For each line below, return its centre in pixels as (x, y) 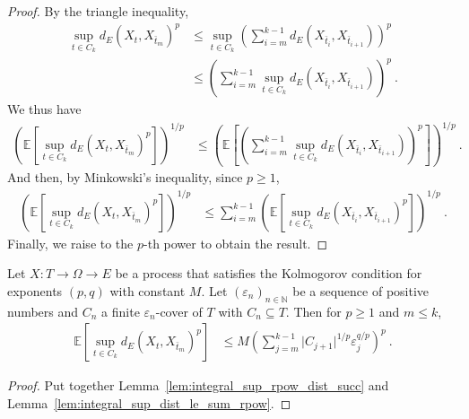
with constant (148, 290)
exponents (35, 290)
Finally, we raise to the (70, 243)
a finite (121, 311)
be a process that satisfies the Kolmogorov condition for (269, 273)
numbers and (43, 311)
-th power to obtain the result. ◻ (236, 243)
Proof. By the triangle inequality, (98, 11)
